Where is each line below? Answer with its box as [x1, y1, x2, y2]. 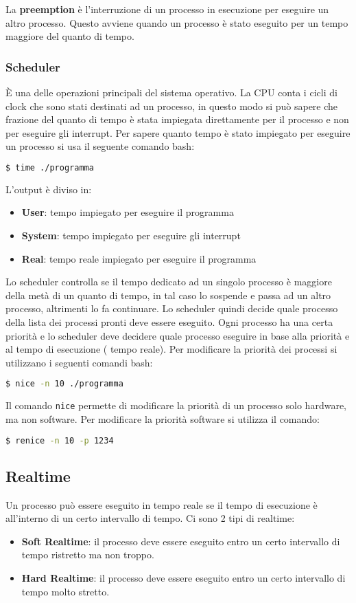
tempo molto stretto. [21, 584, 110, 598]
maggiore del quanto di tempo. [5, 29, 134, 43]
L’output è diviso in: [5, 182, 92, 196]
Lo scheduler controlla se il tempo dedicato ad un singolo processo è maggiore [5, 274, 332, 289]
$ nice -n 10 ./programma [5, 379, 123, 389]
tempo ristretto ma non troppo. [21, 547, 154, 562]
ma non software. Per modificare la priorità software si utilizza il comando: [5, 411, 320, 426]
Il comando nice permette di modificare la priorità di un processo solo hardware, [5, 398, 346, 413]
